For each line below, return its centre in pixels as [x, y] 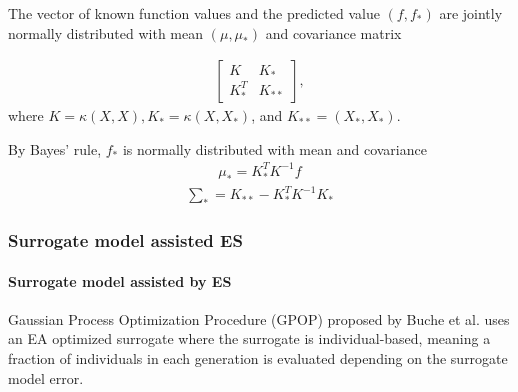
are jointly [471, 13]
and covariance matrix [333, 32]
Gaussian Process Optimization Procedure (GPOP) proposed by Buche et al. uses [259, 318]
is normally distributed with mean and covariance [274, 148]
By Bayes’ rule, [55, 148]
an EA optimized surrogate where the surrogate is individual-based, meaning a [249, 338]
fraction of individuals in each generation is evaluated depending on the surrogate [258, 358]
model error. [46, 377]
